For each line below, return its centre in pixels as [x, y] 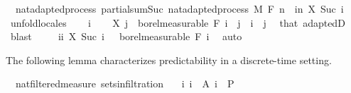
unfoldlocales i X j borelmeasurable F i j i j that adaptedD [178, 22]
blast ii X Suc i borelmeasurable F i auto [126, 36]
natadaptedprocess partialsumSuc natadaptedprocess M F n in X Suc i [179, 8]
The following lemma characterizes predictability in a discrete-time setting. [169, 60]
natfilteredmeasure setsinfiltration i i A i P [125, 83]
